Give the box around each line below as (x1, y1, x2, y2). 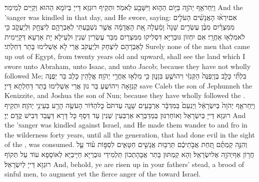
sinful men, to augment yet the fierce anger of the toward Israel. (4, 168, 201, 179)
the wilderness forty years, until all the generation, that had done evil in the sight (4, 129, 255, 139)
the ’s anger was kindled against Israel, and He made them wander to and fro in (4, 119, 247, 130)
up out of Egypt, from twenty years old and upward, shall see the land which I (4, 50, 245, 61)
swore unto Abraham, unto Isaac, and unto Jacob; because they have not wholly (4, 60, 251, 71)
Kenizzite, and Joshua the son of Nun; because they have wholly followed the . (4, 90, 245, 100)
